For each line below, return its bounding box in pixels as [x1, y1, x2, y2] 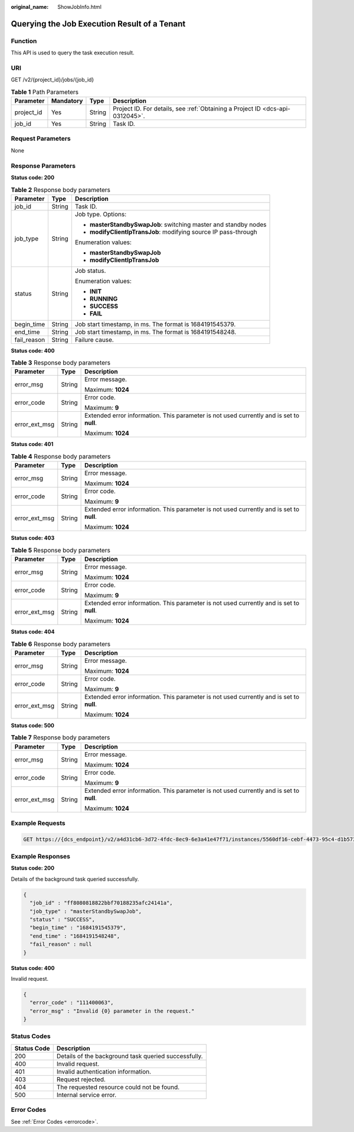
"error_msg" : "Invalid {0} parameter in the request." [29, 1007, 195, 1014]
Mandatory [51, 97, 83, 105]
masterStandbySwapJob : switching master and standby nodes [89, 220, 267, 229]
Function [11, 37, 37, 45]
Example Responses [11, 853, 71, 861]
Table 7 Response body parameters [11, 733, 110, 741]
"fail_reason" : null [29, 941, 93, 948]
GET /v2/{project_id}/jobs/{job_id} [11, 76, 94, 83]
